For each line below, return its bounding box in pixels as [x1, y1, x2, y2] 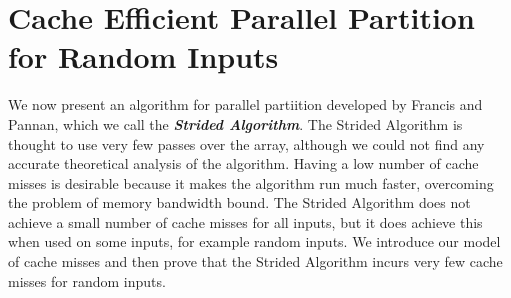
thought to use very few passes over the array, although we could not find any [8, 133, 485, 154]
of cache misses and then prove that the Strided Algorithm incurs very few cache [8, 251, 503, 272]
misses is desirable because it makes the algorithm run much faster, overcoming [8, 172, 494, 193]
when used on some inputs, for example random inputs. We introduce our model [8, 231, 501, 252]
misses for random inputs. [8, 270, 166, 291]
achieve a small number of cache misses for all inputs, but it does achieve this [8, 211, 483, 232]
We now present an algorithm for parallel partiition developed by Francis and [8, 94, 483, 115]
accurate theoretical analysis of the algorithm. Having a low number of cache [8, 153, 479, 174]
